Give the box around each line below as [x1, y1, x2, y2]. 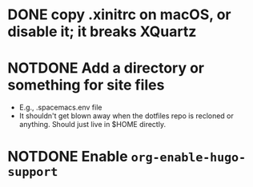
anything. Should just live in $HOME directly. [18, 120, 166, 129]
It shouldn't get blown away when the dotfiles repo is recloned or [18, 111, 234, 121]
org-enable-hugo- [131, 150, 246, 165]
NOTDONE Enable [7, 148, 129, 165]
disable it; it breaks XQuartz [7, 22, 197, 41]
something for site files [7, 76, 165, 94]
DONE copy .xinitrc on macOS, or [7, 6, 231, 24]
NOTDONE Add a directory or [7, 59, 205, 78]
